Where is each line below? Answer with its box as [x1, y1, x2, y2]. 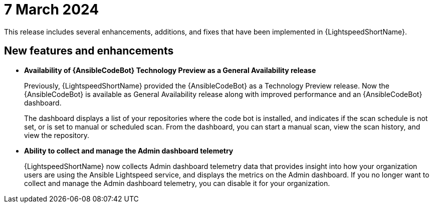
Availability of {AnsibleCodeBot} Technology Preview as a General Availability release [24, 65, 316, 74]
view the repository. [24, 130, 90, 139]
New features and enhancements [4, 44, 174, 57]
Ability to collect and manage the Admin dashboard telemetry [24, 146, 234, 155]
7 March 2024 [4, 1, 99, 18]
